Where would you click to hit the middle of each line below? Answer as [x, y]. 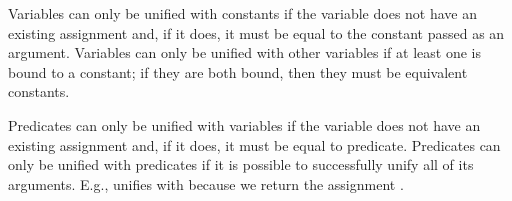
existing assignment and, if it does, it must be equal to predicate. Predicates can [254, 144]
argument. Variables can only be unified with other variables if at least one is [244, 52]
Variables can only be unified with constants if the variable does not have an [243, 13]
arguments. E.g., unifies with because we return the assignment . [206, 183]
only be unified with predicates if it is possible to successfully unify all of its [241, 164]
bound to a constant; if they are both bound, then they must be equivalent [238, 71]
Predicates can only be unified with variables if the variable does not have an [244, 124]
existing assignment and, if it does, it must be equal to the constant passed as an [256, 32]
